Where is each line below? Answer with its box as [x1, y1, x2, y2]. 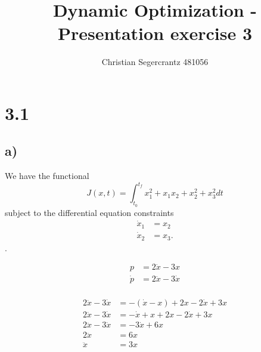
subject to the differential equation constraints [5, 206, 174, 218]
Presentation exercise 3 [57, 21, 253, 45]
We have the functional [5, 169, 89, 182]
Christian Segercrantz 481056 [101, 55, 209, 68]
